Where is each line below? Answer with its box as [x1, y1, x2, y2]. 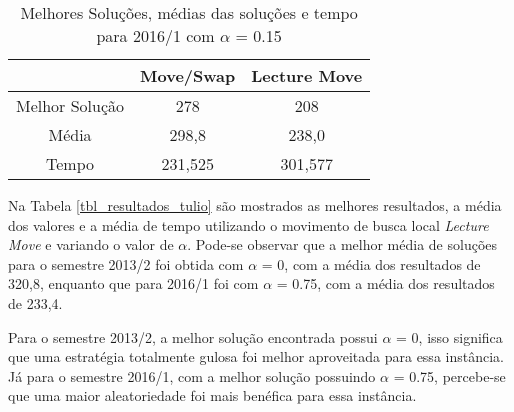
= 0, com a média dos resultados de [261, 253, 481, 274]
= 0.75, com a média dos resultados [276, 273, 495, 294]
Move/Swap [140, 64, 236, 87]
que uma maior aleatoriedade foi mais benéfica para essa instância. [8, 385, 417, 406]
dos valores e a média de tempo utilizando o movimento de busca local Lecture [8, 214, 489, 235]
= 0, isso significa [396, 326, 503, 347]
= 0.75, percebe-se [393, 365, 506, 386]
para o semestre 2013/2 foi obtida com [8, 253, 244, 274]
